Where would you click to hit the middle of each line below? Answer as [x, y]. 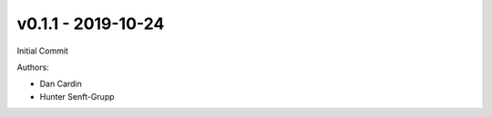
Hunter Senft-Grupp [77, 96]
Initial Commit [42, 51]
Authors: [33, 67]
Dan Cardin [61, 84]
